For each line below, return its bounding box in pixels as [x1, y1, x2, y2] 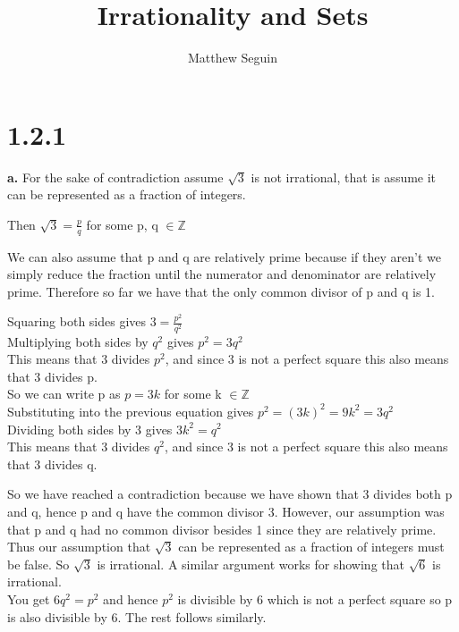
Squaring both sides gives [7, 312, 147, 331]
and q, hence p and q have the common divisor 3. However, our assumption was [7, 501, 445, 520]
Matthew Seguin [188, 48, 277, 67]
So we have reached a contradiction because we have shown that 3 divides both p [7, 485, 453, 503]
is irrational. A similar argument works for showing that [97, 554, 404, 573]
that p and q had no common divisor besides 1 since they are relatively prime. [7, 519, 437, 538]
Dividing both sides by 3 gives [7, 419, 173, 438]
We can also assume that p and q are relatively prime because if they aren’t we [7, 247, 441, 265]
